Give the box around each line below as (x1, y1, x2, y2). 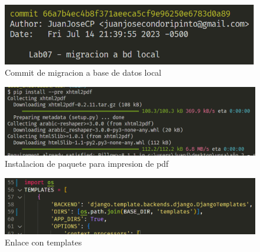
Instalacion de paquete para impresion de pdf (5, 157, 169, 170)
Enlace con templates (5, 236, 82, 248)
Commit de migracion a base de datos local (5, 66, 161, 79)
